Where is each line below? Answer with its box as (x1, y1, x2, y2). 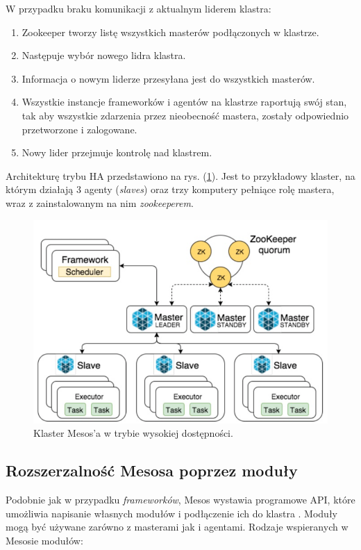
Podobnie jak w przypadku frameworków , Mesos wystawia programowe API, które (6, 492, 355, 507)
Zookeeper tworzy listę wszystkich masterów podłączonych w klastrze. (22, 24, 319, 39)
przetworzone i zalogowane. (22, 122, 137, 136)
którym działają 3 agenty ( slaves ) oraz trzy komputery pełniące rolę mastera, (6, 182, 335, 197)
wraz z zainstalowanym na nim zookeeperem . (6, 195, 194, 210)
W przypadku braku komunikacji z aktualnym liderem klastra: (6, 1, 271, 15)
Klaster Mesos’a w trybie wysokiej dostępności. (33, 426, 233, 440)
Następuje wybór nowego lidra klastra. (22, 48, 186, 62)
